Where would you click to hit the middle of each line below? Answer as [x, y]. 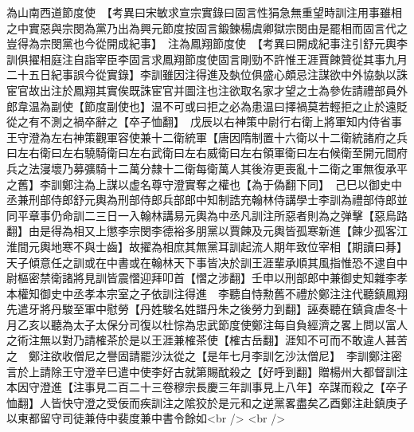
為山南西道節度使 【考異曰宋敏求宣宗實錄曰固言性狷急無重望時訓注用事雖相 [204, 12]
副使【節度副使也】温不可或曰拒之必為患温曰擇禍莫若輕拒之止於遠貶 [229, 106]
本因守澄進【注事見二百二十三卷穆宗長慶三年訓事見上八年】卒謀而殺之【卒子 [207, 387]
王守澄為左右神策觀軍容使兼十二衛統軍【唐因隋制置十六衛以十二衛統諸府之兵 [207, 137]
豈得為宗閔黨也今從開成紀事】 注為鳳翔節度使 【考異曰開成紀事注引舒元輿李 [207, 43]
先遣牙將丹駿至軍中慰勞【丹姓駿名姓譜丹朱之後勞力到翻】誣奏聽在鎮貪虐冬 [201, 309]
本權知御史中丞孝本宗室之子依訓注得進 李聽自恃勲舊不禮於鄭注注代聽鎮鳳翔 [207, 293]
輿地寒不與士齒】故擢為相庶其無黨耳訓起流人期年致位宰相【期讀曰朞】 [223, 246]
